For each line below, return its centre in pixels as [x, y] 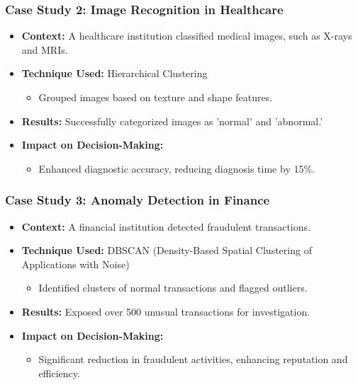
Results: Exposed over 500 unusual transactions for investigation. [166, 311]
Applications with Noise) [75, 264]
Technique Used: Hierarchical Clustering [114, 73]
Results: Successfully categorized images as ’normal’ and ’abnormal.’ [172, 121]
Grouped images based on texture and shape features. [156, 97]
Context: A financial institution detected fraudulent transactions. [166, 226]
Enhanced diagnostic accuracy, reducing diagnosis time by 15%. [177, 168]
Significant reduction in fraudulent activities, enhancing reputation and [193, 359]
